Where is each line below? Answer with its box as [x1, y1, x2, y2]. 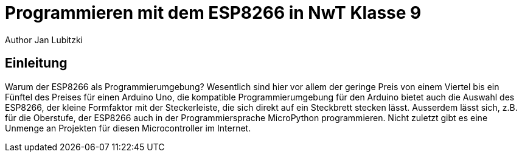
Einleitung [5, 55, 68, 71]
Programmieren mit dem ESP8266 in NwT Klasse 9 [5, 2, 422, 23]
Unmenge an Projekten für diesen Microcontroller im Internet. [5, 122, 251, 133]
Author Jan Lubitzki [5, 34, 83, 45]
